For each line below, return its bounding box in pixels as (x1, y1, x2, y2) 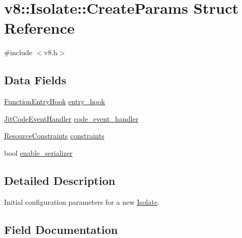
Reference (4, 17, 75, 38)
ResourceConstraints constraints (4, 130, 104, 141)
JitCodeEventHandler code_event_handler (4, 113, 139, 124)
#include (4, 47, 33, 58)
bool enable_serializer (4, 147, 73, 158)
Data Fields (4, 72, 67, 88)
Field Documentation (4, 221, 118, 237)
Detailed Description (4, 172, 116, 188)
